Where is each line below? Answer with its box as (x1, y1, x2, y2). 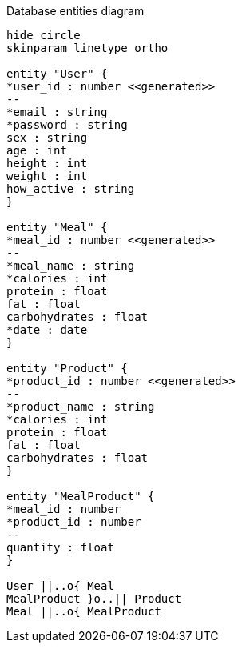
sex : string (6, 131, 88, 144)
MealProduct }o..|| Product (6, 592, 182, 605)
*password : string (6, 118, 128, 131)
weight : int (6, 170, 88, 182)
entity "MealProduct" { (6, 490, 155, 503)
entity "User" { (6, 67, 108, 80)
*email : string (6, 106, 108, 118)
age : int (6, 144, 67, 157)
